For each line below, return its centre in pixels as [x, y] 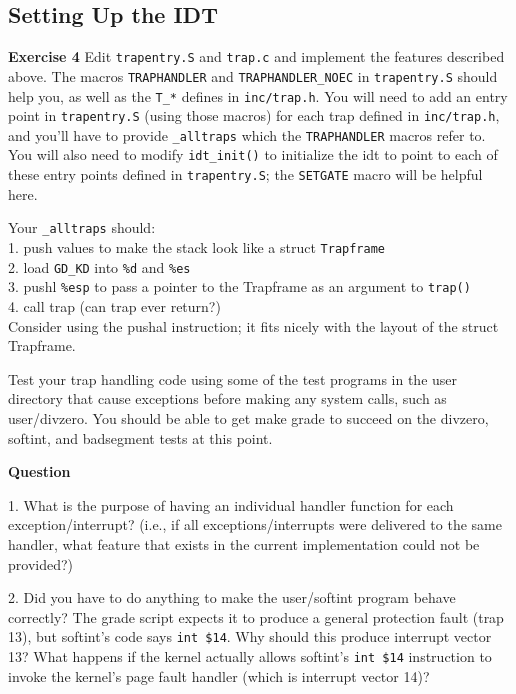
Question [39, 471]
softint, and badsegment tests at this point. [140, 437]
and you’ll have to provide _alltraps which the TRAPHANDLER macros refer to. [247, 134]
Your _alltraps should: [82, 227]
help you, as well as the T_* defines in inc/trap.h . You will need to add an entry [258, 95]
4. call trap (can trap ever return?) [114, 306]
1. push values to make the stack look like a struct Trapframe [197, 247]
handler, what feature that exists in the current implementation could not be [244, 543]
